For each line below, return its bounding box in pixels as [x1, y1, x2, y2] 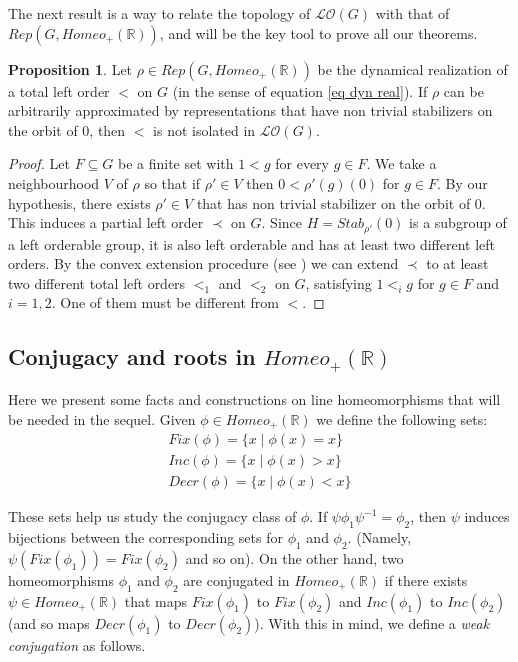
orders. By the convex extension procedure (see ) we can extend [8, 253, 399, 274]
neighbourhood [8, 172, 100, 193]
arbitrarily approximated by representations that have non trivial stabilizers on [8, 100, 493, 121]
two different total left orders [8, 272, 186, 293]
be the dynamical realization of [317, 58, 508, 79]
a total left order [8, 80, 110, 101]
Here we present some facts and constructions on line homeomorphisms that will [8, 388, 501, 409]
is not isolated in [153, 119, 256, 140]
